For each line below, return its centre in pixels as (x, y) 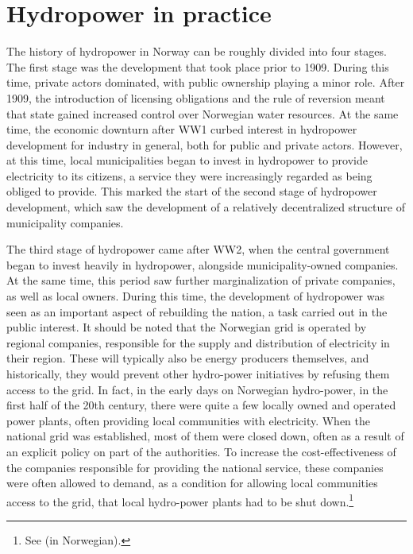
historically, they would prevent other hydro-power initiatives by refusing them (198, 374)
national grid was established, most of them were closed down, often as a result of (205, 436)
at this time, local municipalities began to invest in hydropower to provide (187, 160)
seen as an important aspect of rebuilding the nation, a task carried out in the (197, 311)
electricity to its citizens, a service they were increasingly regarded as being (189, 175)
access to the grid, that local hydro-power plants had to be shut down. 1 (180, 500)
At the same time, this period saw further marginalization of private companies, (201, 280)
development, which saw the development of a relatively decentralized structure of (206, 207)
